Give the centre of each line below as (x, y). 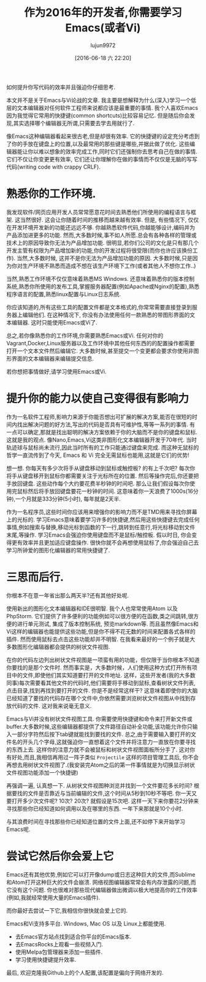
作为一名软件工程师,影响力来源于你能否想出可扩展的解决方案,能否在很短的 (99, 416)
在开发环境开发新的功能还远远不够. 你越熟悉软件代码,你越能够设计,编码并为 (101, 227)
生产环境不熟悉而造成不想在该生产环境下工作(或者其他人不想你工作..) (109, 266)
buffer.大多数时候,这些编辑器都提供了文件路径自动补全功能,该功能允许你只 (99, 726)
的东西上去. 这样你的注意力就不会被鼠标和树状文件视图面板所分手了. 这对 (98, 750)
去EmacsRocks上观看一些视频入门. (59, 944)
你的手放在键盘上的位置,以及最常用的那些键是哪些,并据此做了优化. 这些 (101, 144)
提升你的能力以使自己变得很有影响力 (98, 399)
